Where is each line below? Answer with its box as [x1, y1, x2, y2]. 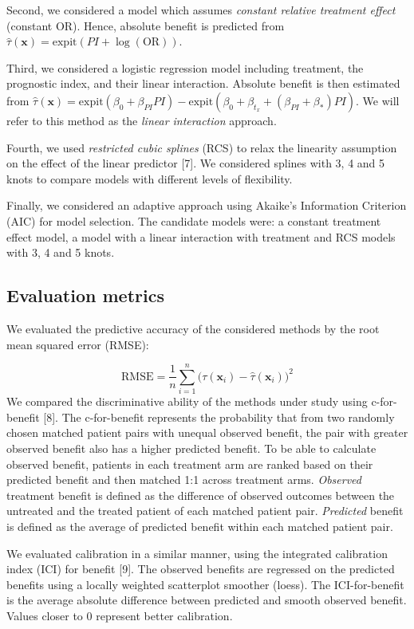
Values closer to [6, 607, 83, 623]
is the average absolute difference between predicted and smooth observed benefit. [6, 592, 407, 608]
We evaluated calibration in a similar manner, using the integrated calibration [6, 544, 388, 561]
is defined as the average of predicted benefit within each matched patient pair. [6, 517, 393, 534]
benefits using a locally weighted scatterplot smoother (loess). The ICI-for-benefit [6, 576, 404, 592]
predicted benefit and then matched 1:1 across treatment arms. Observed [6, 471, 361, 488]
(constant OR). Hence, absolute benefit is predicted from [6, 17, 285, 33]
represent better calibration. [96, 607, 233, 623]
